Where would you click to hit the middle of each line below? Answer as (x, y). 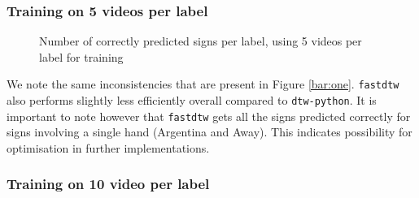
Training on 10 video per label (108, 184)
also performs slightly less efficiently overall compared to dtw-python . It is (192, 100)
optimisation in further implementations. (108, 147)
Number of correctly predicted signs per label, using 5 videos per (201, 41)
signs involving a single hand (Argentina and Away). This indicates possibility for (209, 132)
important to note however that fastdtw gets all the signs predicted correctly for (209, 116)
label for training (81, 56)
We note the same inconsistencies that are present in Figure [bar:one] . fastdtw (203, 84)
